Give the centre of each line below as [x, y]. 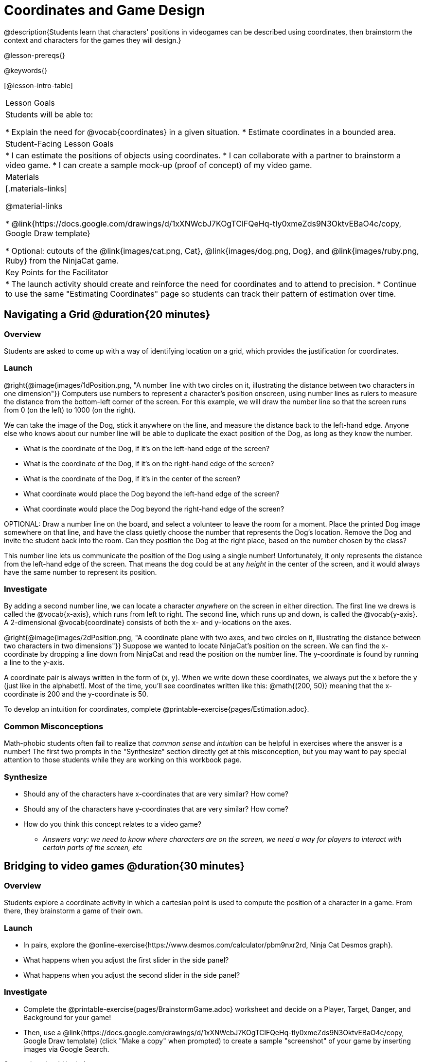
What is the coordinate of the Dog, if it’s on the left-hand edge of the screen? [147, 448]
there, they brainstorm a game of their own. [73, 911]
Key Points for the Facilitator [57, 272]
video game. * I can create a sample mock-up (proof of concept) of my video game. [159, 165]
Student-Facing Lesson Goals [60, 143]
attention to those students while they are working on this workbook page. [123, 760]
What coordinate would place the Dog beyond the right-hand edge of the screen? [154, 509]
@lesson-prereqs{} [35, 55]
